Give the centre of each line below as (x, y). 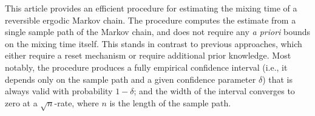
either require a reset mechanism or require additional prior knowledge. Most (148, 55)
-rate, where (76, 102)
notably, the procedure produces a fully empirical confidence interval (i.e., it (146, 67)
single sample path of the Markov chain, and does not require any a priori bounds (158, 32)
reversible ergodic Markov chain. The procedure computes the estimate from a (151, 20)
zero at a (21, 102)
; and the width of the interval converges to (214, 91)
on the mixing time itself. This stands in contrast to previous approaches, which (154, 43)
